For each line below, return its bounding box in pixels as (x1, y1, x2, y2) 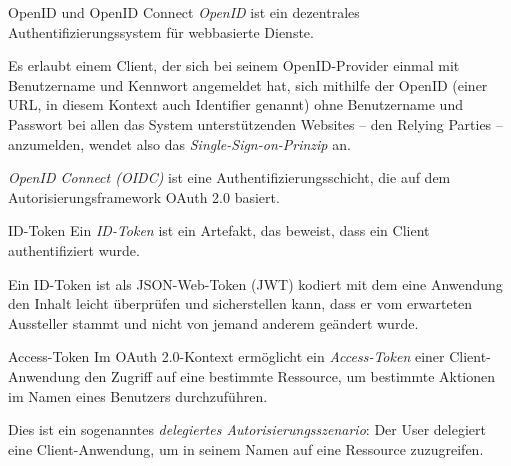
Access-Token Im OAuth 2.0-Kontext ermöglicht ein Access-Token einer (8, 346, 445, 367)
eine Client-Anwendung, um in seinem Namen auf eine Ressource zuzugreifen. (8, 438, 484, 459)
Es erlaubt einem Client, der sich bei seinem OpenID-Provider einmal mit (8, 55, 460, 76)
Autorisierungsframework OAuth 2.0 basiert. (8, 186, 280, 207)
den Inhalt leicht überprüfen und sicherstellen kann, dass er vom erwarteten (8, 293, 473, 314)
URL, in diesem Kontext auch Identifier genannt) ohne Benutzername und (8, 94, 463, 115)
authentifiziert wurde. (8, 239, 140, 260)
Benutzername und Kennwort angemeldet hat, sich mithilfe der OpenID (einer (8, 74, 488, 95)
